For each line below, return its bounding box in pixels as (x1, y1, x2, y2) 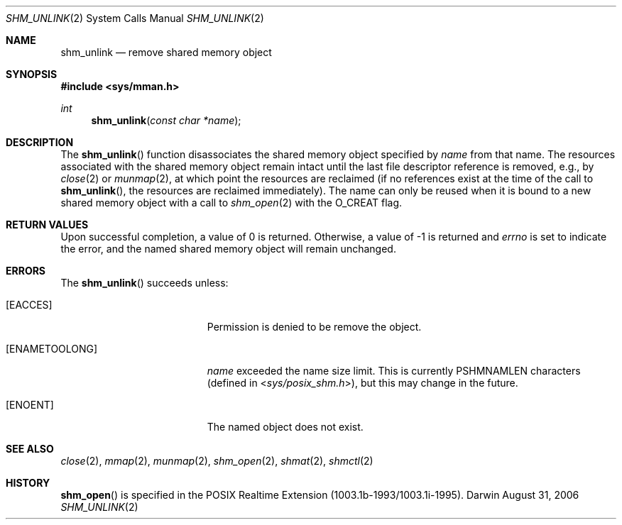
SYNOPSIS (6, 68, 58, 80)
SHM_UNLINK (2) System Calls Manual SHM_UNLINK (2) (6, 12, 264, 24)
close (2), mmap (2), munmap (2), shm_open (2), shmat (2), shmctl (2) (60, 455, 373, 467)
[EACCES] (6, 299, 53, 311)
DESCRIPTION (6, 136, 74, 148)
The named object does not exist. (207, 421, 364, 433)
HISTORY (6, 477, 50, 489)
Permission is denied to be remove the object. (207, 321, 422, 333)
